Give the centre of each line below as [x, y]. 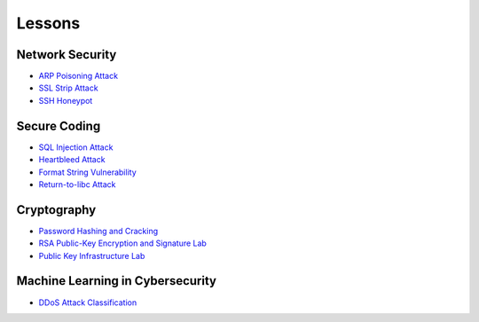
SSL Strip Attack [68, 88]
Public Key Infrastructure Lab [92, 255]
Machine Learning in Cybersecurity [117, 281]
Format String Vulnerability [87, 172]
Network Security [67, 55]
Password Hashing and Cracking [98, 231]
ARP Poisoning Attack [79, 76]
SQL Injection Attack [76, 147]
